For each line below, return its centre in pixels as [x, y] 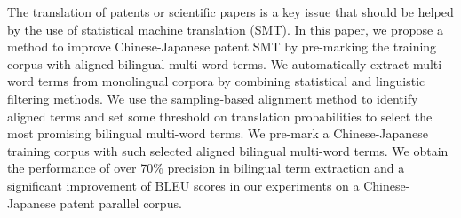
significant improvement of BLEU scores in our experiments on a [183, 185]
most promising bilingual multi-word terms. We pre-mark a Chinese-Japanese [218, 133]
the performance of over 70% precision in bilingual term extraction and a [206, 168]
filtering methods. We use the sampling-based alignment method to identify [213, 98]
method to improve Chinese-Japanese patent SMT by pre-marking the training [222, 47]
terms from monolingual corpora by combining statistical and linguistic [231, 81]
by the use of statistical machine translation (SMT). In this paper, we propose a [225, 29]
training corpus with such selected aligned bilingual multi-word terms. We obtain [228, 150]
